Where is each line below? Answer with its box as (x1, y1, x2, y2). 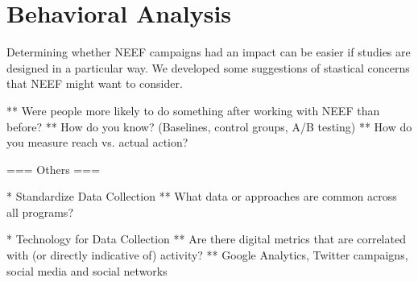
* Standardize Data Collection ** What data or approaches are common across (6, 188, 397, 205)
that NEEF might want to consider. (6, 75, 183, 92)
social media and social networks (6, 262, 168, 279)
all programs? (6, 203, 73, 220)
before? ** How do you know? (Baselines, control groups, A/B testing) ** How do (6, 118, 412, 135)
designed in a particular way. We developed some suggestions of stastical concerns (6, 59, 410, 76)
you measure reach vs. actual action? (6, 134, 188, 151)
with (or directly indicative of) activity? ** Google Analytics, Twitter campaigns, (6, 247, 408, 263)
